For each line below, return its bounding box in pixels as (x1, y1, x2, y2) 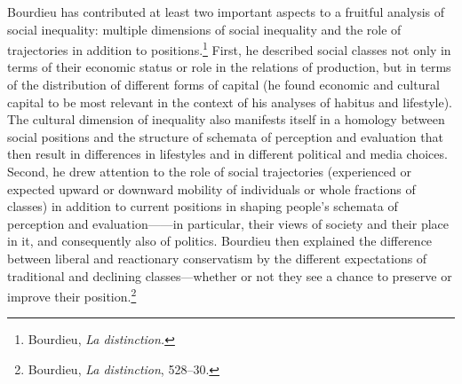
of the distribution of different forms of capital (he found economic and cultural (7, 75, 440, 94)
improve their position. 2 (7, 285, 137, 305)
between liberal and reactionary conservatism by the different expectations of (7, 248, 427, 267)
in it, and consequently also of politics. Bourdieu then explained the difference (7, 231, 433, 250)
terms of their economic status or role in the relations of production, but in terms (7, 58, 451, 76)
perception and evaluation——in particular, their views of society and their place (7, 214, 449, 232)
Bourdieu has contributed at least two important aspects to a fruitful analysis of (7, 3, 445, 20)
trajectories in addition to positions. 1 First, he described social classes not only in (7, 38, 451, 59)
